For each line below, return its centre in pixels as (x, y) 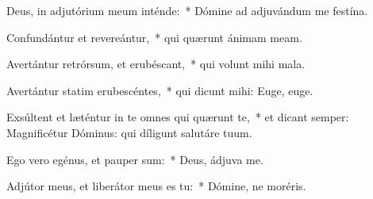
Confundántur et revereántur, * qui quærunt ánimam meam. (154, 37)
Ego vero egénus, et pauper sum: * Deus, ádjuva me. (135, 159)
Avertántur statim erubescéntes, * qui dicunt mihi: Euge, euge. (160, 90)
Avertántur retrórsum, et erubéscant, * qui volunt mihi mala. (156, 64)
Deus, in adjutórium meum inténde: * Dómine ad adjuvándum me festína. (187, 10)
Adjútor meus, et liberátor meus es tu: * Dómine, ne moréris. (156, 186)
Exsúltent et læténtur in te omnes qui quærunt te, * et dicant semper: (178, 117)
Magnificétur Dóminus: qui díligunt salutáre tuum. (129, 132)
